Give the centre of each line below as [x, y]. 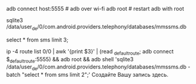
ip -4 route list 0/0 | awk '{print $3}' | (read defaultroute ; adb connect [90, 52]
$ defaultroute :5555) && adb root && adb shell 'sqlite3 [70, 60]
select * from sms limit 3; [37, 40]
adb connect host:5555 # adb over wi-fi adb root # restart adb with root [95, 9]
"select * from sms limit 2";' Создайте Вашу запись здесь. [95, 75]
